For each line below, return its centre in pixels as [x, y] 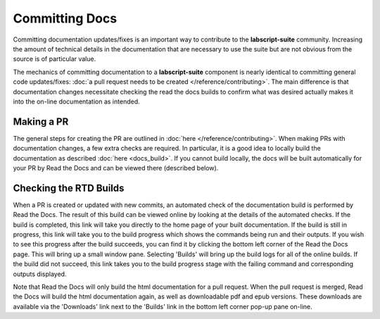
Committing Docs [65, 18]
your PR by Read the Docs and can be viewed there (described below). [116, 168]
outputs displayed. [40, 274]
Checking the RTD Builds [69, 188]
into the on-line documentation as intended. [76, 101]
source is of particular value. [55, 59]
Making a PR [41, 121]
